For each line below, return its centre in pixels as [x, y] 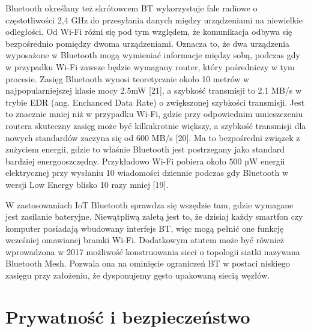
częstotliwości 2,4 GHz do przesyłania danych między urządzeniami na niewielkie [154, 20]
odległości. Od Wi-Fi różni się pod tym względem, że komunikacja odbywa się [149, 32]
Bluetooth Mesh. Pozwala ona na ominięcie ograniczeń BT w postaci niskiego [148, 263]
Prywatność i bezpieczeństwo [128, 316]
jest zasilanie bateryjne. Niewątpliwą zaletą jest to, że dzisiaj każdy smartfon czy [154, 216]
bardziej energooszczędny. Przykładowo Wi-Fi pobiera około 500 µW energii [145, 161]
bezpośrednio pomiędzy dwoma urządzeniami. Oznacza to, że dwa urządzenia [148, 43]
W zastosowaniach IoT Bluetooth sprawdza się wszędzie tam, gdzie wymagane [149, 204]
